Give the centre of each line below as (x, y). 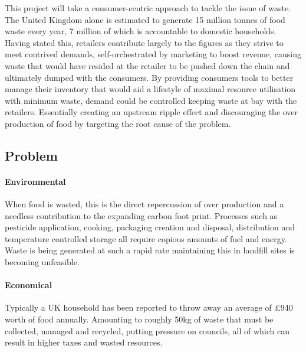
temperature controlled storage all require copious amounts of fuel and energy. (146, 238)
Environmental (35, 181)
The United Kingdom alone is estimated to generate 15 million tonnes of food (145, 19)
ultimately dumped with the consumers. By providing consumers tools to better (149, 77)
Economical (29, 285)
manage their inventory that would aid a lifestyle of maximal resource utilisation (150, 89)
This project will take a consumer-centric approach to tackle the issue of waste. (148, 8)
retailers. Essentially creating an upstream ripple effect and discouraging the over (152, 112)
